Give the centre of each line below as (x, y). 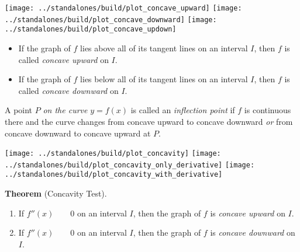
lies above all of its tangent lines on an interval (164, 48)
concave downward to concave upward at (78, 133)
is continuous (268, 110)
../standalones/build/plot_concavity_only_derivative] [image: (130, 165)
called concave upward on (63, 59)
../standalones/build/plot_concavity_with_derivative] (114, 175)
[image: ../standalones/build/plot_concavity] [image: (113, 154)
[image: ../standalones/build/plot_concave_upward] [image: (123, 8)
